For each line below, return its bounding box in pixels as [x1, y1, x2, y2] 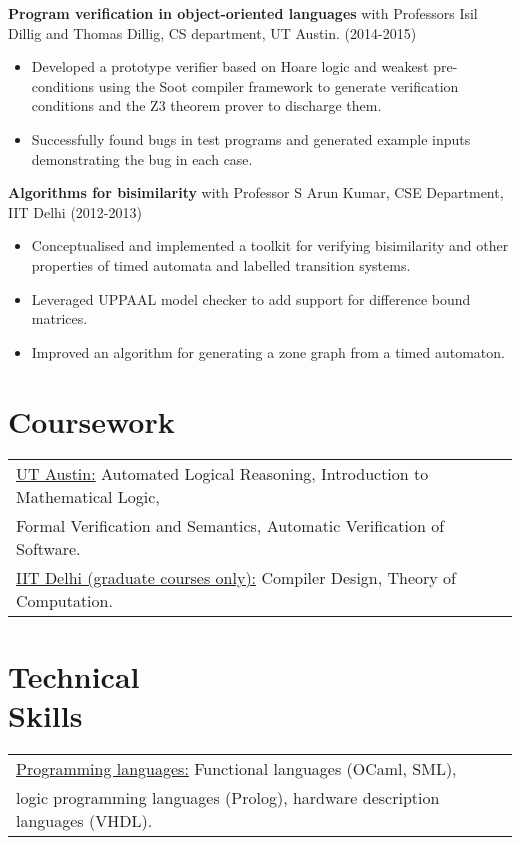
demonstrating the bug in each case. [31, 148, 253, 169]
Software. [16, 537, 81, 561]
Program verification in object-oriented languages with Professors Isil [8, 3, 478, 23]
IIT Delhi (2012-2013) [8, 201, 142, 222]
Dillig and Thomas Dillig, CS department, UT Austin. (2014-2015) [8, 22, 417, 43]
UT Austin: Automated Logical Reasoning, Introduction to [16, 462, 429, 486]
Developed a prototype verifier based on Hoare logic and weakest [31, 56, 429, 77]
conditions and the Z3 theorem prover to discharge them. [31, 95, 382, 116]
